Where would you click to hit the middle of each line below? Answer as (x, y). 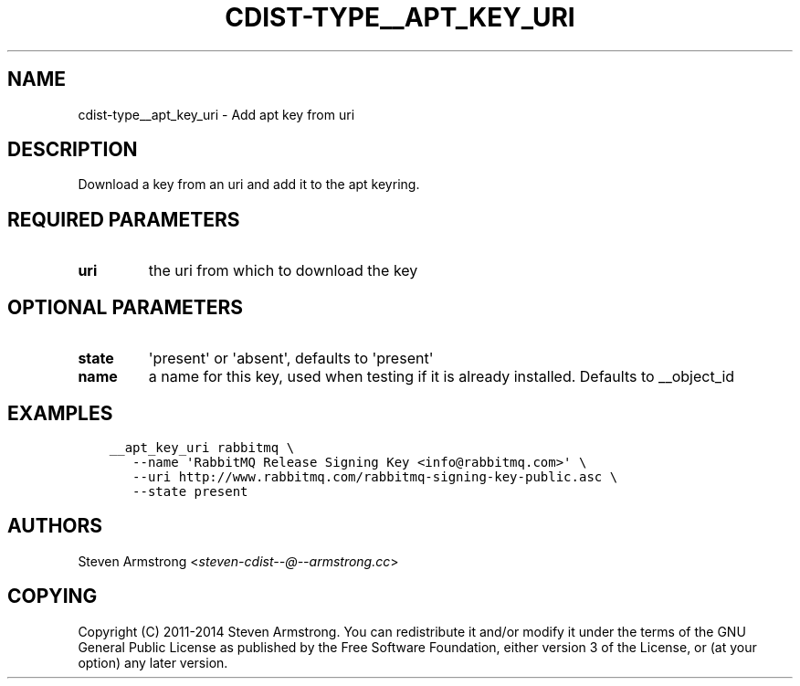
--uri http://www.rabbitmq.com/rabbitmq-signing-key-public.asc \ (375, 476)
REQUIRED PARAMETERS (124, 219)
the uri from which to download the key (283, 271)
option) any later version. (153, 662)
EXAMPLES (60, 413)
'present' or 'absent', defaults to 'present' (291, 359)
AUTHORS (55, 526)
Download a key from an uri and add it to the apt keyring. (249, 185)
